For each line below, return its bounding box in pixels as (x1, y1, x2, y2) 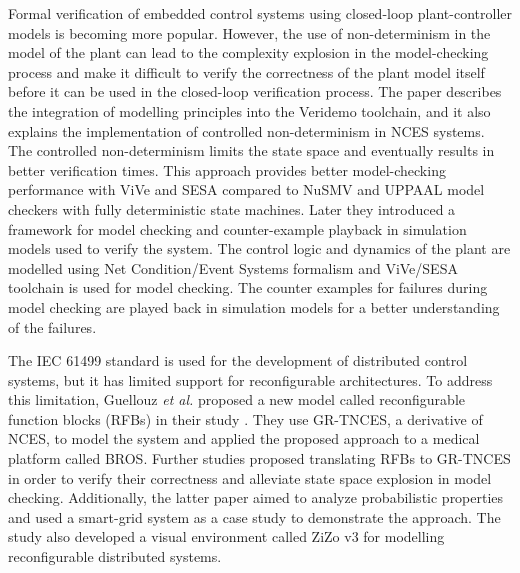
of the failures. (8, 316, 97, 337)
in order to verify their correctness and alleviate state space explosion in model (8, 467, 492, 488)
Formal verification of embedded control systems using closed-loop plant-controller (8, 3, 512, 23)
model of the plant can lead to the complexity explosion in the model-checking (8, 42, 489, 63)
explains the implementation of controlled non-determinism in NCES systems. (8, 120, 485, 141)
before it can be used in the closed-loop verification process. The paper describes (8, 81, 502, 102)
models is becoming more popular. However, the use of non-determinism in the (8, 22, 491, 43)
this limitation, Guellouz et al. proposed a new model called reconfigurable (8, 389, 465, 410)
